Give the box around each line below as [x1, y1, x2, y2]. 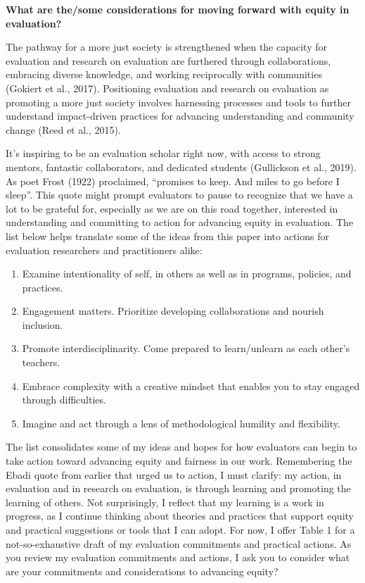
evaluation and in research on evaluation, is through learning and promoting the [6, 481, 351, 496]
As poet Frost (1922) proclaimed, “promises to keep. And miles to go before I [6, 173, 340, 188]
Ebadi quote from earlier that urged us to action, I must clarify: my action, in [6, 467, 342, 482]
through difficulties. [22, 392, 106, 407]
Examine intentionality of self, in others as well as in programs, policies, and [22, 266, 352, 281]
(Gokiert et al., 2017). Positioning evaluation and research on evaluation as [6, 80, 329, 95]
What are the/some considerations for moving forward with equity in [6, 2, 350, 16]
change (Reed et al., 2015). [6, 122, 121, 137]
